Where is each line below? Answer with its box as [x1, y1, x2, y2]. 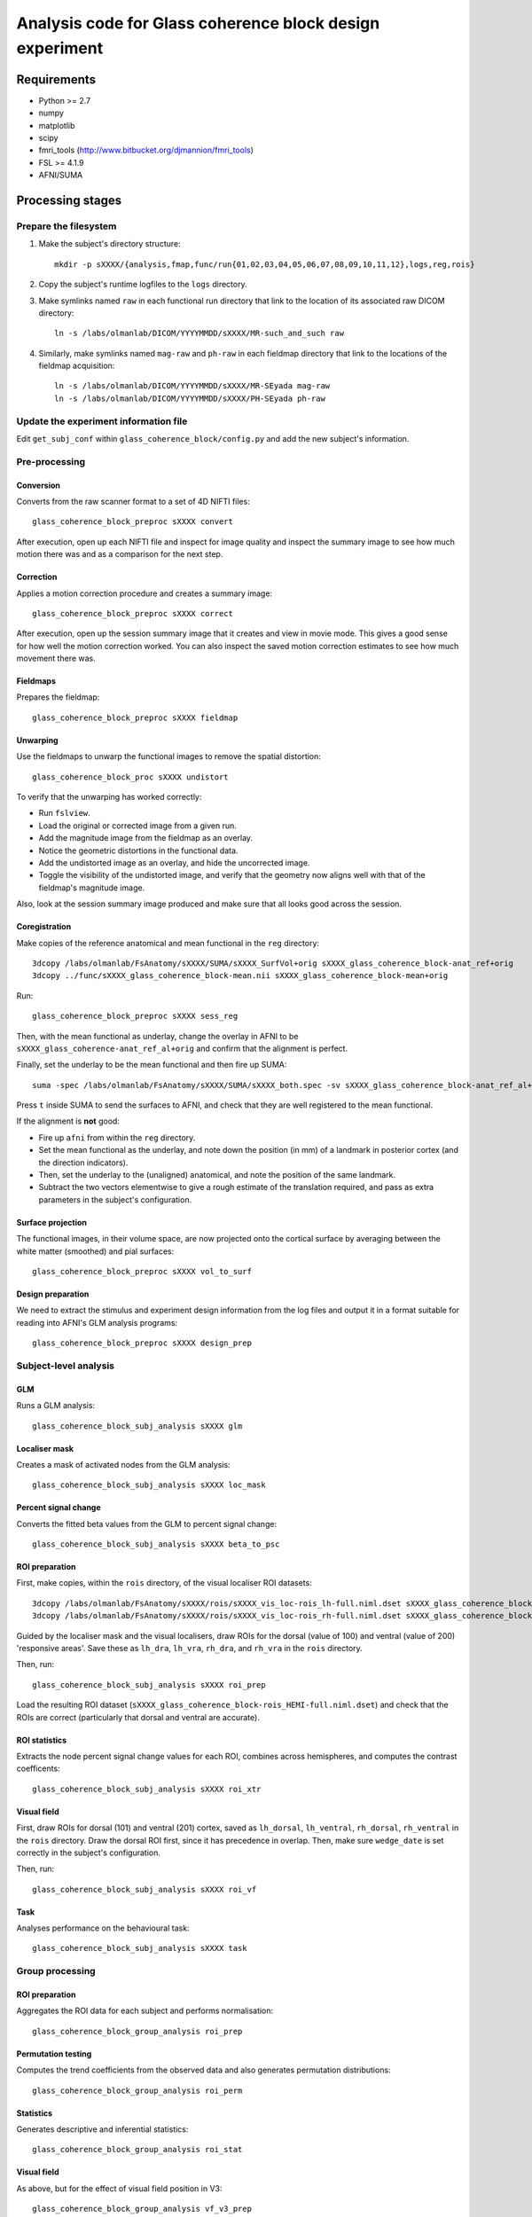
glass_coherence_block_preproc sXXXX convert [32, 517, 234, 527]
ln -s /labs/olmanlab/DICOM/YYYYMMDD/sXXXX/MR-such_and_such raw [54, 328, 345, 339]
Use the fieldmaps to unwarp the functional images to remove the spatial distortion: [16, 751, 321, 762]
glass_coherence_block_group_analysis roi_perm [32, 2085, 243, 2096]
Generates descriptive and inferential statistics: [16, 2124, 189, 2135]
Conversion [16, 480, 61, 490]
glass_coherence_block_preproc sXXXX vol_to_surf [32, 1266, 253, 1276]
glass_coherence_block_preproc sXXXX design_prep [32, 1338, 253, 1348]
